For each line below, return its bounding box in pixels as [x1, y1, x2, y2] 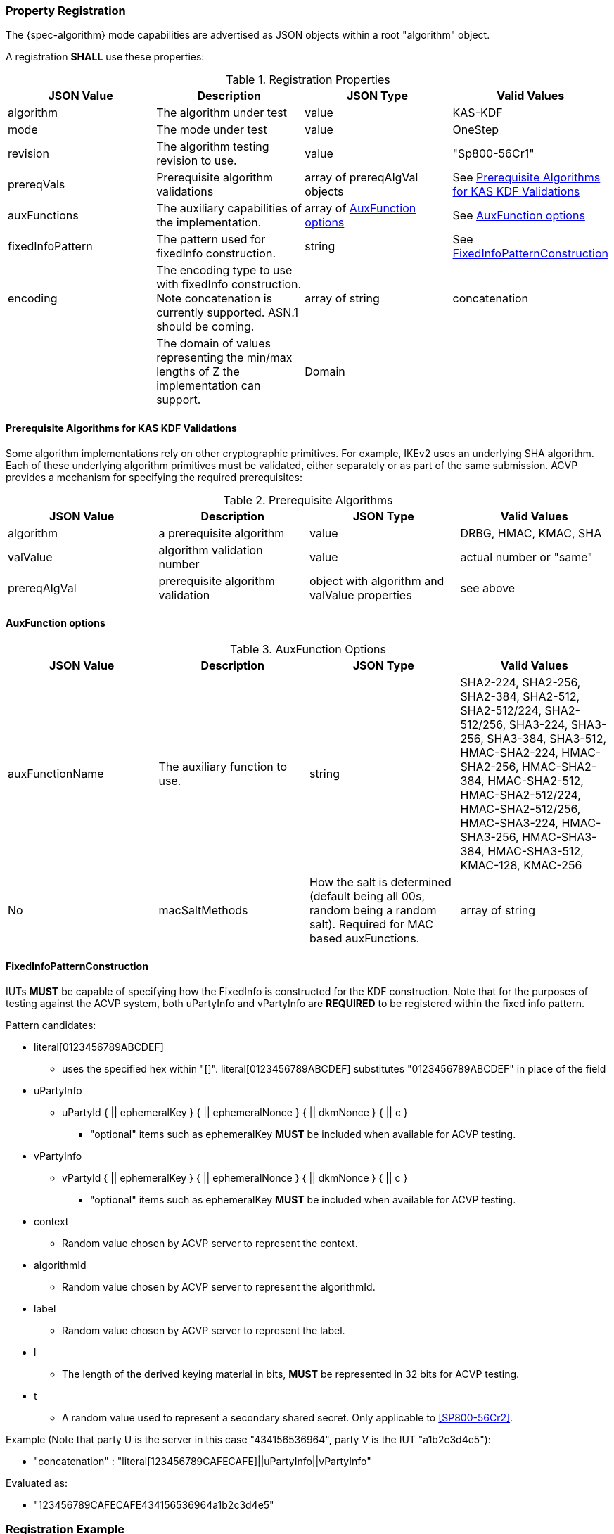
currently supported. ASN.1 [156, 305, 299, 320]
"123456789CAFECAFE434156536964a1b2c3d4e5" [34, 1499, 274, 1511]
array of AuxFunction [305, 201, 416, 216]
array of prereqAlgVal [305, 170, 418, 185]
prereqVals [8, 177, 65, 192]
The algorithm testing [156, 139, 269, 154]
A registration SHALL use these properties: [6, 51, 205, 63]
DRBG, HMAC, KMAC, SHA [460, 525, 602, 540]
